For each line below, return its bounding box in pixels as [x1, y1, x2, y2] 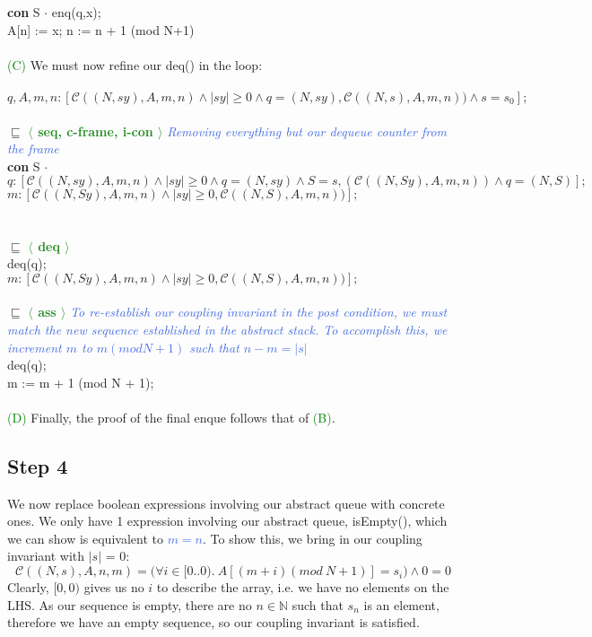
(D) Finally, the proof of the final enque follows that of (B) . [7, 407, 335, 426]
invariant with [7, 546, 85, 565]
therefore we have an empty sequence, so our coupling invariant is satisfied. [7, 613, 420, 632]
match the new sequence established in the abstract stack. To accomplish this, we [7, 319, 448, 338]
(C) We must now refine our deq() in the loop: [7, 55, 263, 74]
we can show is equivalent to [7, 528, 163, 547]
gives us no [83, 578, 144, 597]
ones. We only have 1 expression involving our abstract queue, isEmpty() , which [7, 511, 448, 530]
